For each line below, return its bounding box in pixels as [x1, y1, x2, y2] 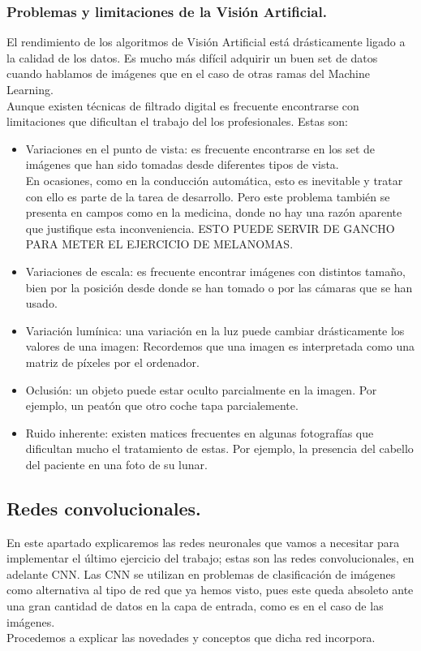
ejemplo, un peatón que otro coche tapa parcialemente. [25, 397, 299, 414]
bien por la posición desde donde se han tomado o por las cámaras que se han [25, 278, 413, 295]
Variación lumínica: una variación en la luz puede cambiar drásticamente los [25, 321, 405, 338]
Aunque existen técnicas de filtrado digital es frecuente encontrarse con [6, 97, 359, 114]
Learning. [6, 81, 54, 97]
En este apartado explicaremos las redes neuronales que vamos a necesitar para [6, 533, 400, 550]
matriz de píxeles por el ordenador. [25, 353, 200, 370]
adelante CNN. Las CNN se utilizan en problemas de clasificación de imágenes [6, 565, 396, 582]
